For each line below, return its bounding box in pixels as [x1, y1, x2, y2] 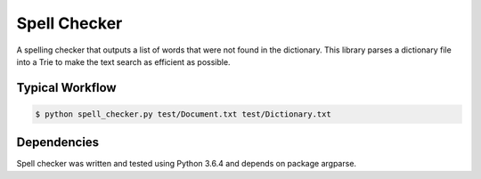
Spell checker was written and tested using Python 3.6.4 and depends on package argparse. [16, 159, 356, 169]
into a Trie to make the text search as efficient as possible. [16, 56, 231, 67]
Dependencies [16, 134, 100, 151]
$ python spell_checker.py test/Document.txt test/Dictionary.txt [35, 109, 331, 119]
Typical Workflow [16, 80, 117, 95]
